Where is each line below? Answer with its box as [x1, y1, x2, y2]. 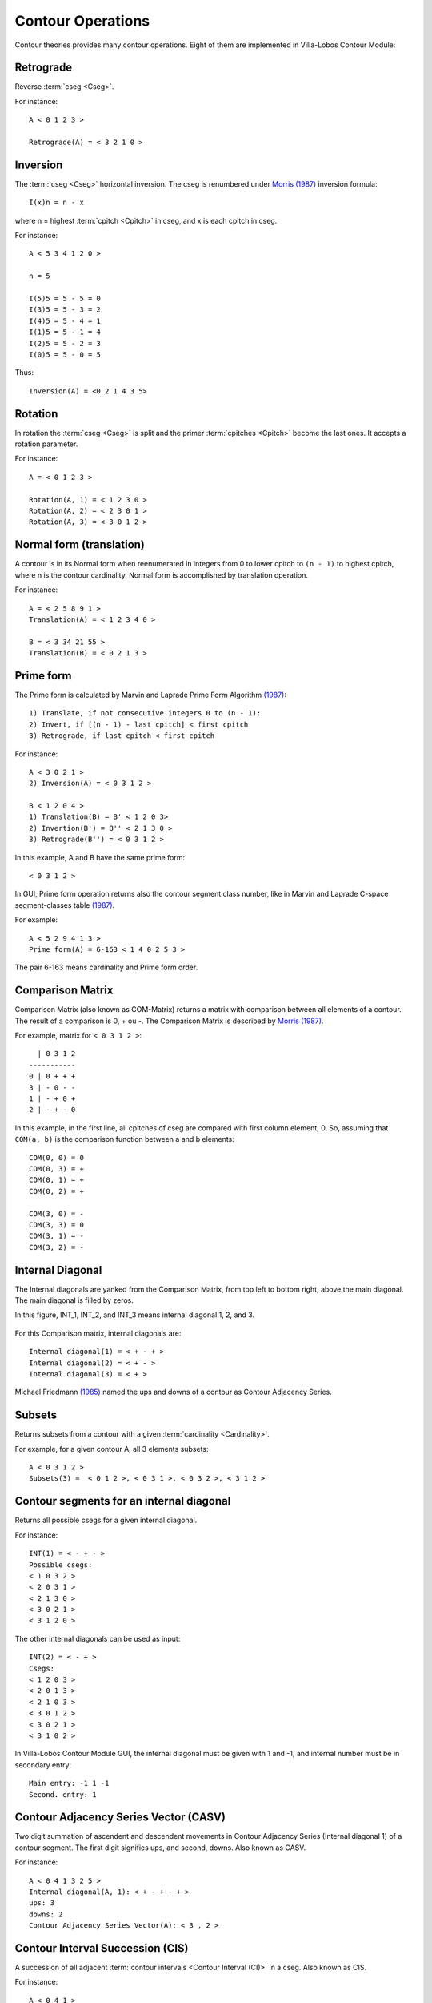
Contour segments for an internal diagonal [14, 1494, 231, 1508]
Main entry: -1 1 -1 [29, 1779, 110, 1788]
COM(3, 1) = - [29, 1231, 84, 1241]
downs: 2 [29, 1909, 63, 1919]
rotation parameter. [14, 439, 78, 449]
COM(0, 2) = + [29, 1187, 84, 1195]
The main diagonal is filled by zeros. [14, 1296, 134, 1305]
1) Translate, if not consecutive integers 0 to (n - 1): [29, 709, 262, 718]
